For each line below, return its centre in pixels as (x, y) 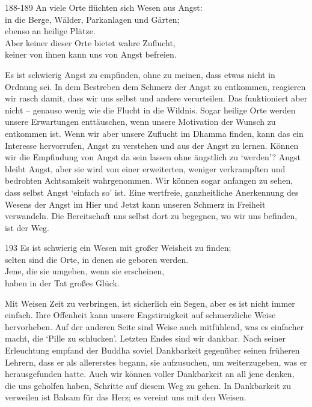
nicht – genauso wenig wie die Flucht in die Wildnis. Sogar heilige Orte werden (150, 110)
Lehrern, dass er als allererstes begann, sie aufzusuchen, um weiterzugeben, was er (156, 362)
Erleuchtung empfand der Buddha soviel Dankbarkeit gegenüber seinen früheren (152, 350)
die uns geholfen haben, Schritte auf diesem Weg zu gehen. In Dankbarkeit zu (148, 385)
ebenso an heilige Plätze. (50, 31)
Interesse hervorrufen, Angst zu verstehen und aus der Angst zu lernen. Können (152, 145)
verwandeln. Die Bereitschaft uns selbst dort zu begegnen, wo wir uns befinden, (151, 216)
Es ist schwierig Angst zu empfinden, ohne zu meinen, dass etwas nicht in (140, 74)
